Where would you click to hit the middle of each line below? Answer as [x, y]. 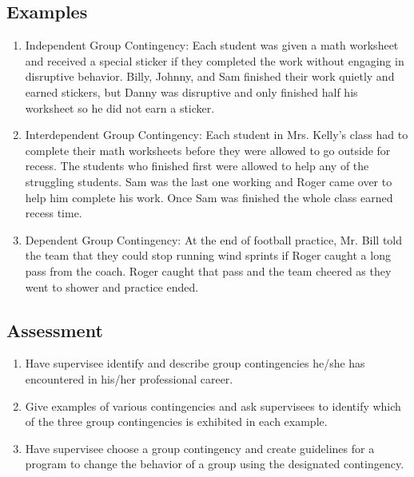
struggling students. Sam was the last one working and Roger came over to [209, 181]
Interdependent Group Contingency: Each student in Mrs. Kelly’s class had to [217, 135]
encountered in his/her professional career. [129, 378]
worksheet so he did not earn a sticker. [120, 107]
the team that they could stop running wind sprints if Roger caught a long [208, 255]
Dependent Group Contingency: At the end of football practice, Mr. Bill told [214, 239]
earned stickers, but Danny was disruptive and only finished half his [191, 91]
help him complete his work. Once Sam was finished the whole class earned [209, 197]
